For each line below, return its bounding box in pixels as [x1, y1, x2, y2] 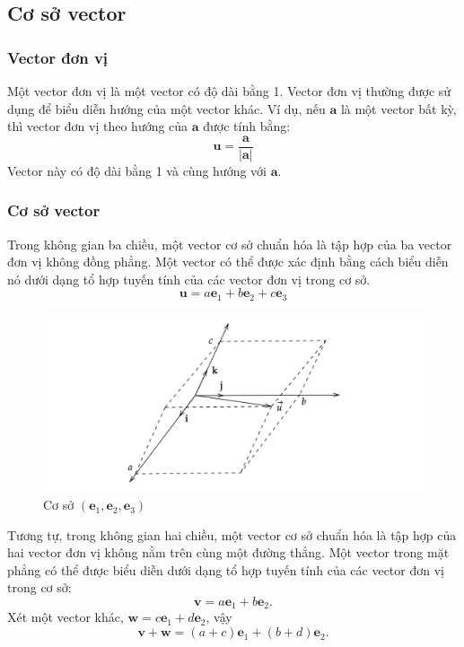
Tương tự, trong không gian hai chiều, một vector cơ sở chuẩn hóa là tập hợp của [7, 525, 457, 544]
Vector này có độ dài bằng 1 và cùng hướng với [7, 161, 267, 179]
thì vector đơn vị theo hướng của [7, 117, 188, 136]
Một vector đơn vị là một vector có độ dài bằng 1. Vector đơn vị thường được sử [7, 82, 451, 100]
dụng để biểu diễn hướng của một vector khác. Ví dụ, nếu [7, 99, 326, 118]
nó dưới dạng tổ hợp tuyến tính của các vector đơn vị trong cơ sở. [7, 269, 371, 288]
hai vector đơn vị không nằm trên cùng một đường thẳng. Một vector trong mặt [7, 543, 450, 562]
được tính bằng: [203, 117, 291, 136]
